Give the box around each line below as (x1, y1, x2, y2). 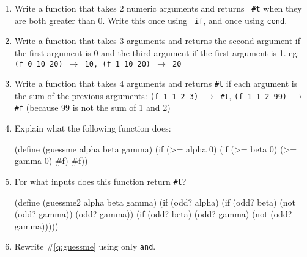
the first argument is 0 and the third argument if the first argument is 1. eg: (14, 46, 300, 59)
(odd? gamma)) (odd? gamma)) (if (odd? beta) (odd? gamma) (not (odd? (14, 207, 292, 220)
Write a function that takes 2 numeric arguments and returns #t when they (14, 2, 302, 14)
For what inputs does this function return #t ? (14, 174, 187, 187)
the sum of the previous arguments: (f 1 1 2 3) (14, 89, 199, 102)
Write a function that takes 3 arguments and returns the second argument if (14, 34, 300, 47)
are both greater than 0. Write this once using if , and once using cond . (14, 13, 287, 26)
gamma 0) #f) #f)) (14, 154, 88, 167)
